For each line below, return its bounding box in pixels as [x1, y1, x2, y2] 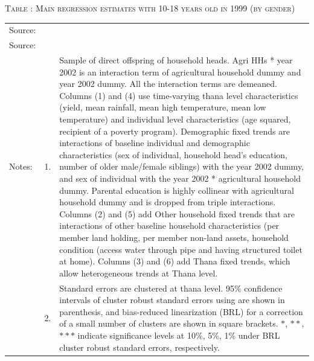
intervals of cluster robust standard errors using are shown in [59, 293, 285, 306]
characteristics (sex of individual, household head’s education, [59, 148, 288, 161]
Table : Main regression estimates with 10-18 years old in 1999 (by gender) [5, 2, 295, 14]
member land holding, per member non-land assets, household [59, 231, 289, 243]
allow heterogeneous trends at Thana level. [59, 266, 218, 279]
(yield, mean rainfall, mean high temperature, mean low [59, 101, 266, 113]
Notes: [9, 160, 33, 173]
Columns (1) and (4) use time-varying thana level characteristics [59, 89, 298, 101]
